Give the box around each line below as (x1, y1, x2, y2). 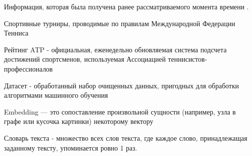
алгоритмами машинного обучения (4, 90, 108, 100)
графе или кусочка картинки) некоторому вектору (4, 116, 153, 126)
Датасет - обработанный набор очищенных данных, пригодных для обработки (4, 80, 239, 90)
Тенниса (4, 28, 29, 38)
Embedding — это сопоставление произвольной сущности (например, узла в (4, 106, 236, 117)
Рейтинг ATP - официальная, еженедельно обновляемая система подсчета (4, 44, 227, 54)
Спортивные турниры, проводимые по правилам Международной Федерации (4, 18, 236, 28)
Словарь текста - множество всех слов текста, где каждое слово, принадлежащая (4, 132, 248, 143)
